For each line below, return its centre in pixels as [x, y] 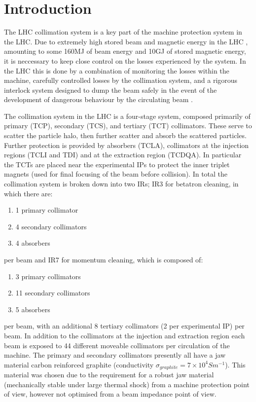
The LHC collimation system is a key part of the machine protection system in [123, 32]
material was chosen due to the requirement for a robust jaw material [109, 375]
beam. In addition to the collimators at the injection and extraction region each [125, 335]
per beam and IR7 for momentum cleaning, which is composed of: [104, 259]
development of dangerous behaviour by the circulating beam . [98, 99]
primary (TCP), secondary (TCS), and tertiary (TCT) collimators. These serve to [128, 126]
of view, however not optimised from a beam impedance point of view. [110, 394]
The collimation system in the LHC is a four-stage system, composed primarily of [127, 116]
